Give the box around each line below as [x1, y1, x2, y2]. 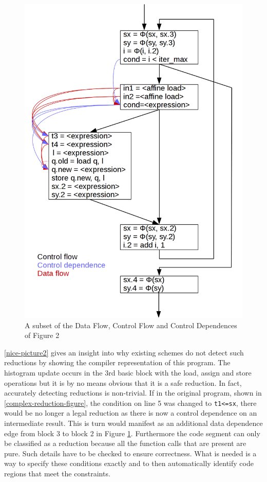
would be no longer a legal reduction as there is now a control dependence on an [4, 407, 257, 418]
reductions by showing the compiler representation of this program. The [4, 357, 231, 368]
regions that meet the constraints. [4, 468, 110, 479]
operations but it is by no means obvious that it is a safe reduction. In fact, [4, 377, 242, 388]
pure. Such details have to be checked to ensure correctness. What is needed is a [4, 448, 257, 458]
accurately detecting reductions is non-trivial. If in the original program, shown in [4, 387, 262, 398]
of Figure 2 [25, 330, 60, 341]
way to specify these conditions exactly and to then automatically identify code [4, 458, 254, 469]
